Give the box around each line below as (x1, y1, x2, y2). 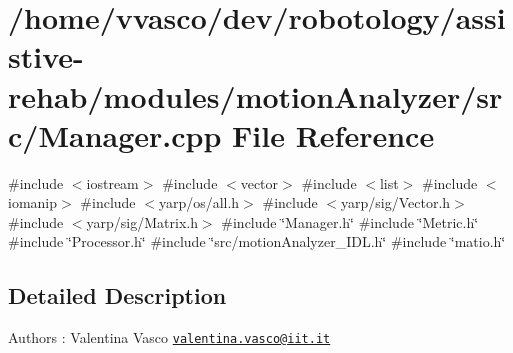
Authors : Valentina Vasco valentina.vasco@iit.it (8, 327, 331, 348)
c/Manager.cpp (8, 114, 222, 155)
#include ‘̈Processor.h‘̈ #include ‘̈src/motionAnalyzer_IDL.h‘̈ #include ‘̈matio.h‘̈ (8, 231, 506, 252)
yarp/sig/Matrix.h (86, 211, 198, 232)
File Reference (232, 114, 435, 155)
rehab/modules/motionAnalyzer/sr (8, 75, 503, 116)
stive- (8, 36, 84, 77)
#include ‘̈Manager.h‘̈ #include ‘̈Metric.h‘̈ (221, 211, 479, 232)
